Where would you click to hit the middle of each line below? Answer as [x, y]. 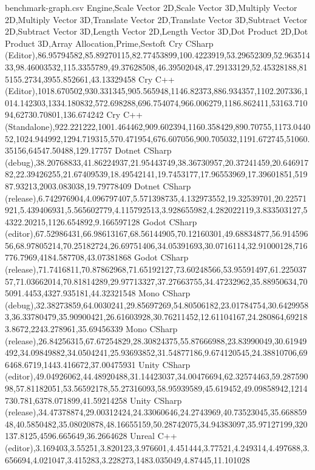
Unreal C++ [154, 436]
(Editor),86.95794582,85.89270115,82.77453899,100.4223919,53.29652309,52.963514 [157, 55]
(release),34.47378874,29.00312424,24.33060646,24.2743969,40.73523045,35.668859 [156, 412]
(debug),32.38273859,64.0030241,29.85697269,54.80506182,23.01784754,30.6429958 [157, 305]
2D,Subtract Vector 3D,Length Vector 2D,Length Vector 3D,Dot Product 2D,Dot [157, 31]
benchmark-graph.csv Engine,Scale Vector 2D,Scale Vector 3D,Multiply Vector [151, 7]
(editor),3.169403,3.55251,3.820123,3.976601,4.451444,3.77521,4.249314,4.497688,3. [157, 447]
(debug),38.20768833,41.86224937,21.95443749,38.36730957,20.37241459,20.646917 [157, 162]
